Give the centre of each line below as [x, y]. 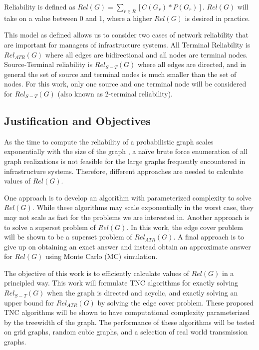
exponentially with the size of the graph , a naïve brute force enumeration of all [126, 151]
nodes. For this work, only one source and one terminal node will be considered [125, 84]
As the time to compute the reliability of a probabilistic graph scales [109, 141]
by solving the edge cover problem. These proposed [176, 302]
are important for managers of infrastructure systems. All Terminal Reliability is [127, 44]
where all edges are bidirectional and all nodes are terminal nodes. [146, 54]
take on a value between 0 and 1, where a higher [78, 18]
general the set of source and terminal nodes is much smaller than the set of [120, 74]
